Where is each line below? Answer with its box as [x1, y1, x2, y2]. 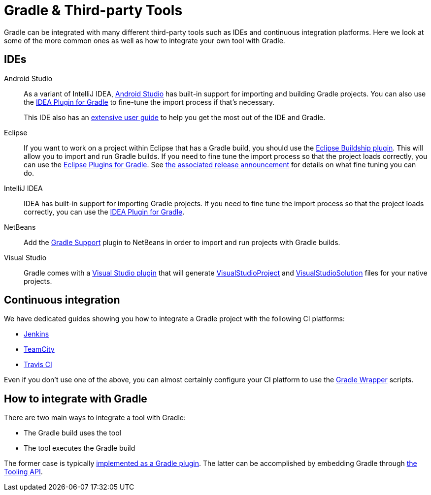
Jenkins [24, 330, 49, 339]
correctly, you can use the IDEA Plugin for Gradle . [24, 207, 185, 216]
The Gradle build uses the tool [24, 429, 121, 437]
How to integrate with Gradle [4, 392, 147, 405]
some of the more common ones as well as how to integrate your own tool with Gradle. [4, 36, 285, 45]
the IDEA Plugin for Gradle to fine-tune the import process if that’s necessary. [24, 97, 275, 106]
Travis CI [24, 360, 52, 369]
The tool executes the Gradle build [24, 444, 135, 453]
